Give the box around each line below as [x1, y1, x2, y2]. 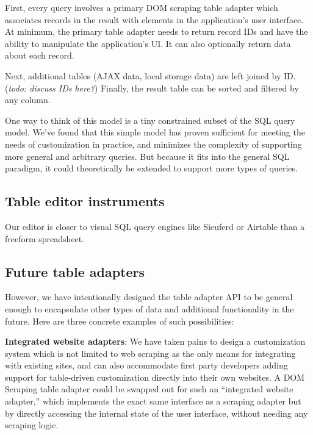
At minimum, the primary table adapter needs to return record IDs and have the [5, 25, 308, 38]
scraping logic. [5, 419, 59, 431]
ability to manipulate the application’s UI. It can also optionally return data [5, 37, 291, 49]
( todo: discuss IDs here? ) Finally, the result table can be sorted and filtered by [5, 81, 299, 94]
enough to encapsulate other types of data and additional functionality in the [5, 302, 294, 315]
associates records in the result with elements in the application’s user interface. [5, 13, 304, 26]
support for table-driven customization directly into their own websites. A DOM [5, 370, 305, 383]
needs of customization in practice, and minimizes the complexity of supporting [5, 137, 302, 150]
